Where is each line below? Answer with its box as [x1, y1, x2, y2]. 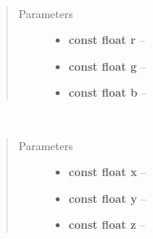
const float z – [68, 216, 145, 233]
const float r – [68, 31, 145, 48]
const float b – [68, 84, 147, 101]
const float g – [68, 57, 146, 74]
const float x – [68, 164, 147, 180]
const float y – [68, 189, 147, 206]
